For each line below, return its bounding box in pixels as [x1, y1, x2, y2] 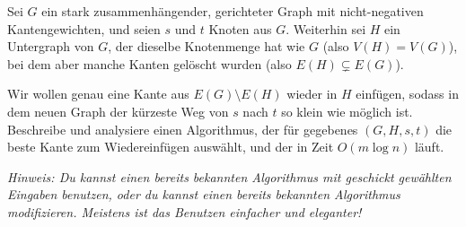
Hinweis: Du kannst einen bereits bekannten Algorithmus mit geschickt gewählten [7, 167, 452, 186]
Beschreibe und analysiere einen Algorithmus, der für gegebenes [7, 119, 358, 138]
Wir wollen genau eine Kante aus [7, 84, 189, 103]
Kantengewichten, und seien [7, 19, 161, 38]
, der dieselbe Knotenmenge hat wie [108, 37, 305, 56]
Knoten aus [208, 19, 272, 38]
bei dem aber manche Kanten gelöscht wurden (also [7, 54, 292, 73]
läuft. [414, 137, 444, 156]
